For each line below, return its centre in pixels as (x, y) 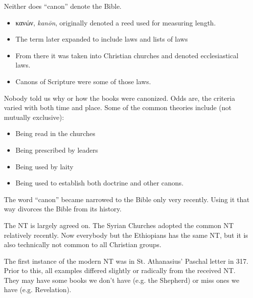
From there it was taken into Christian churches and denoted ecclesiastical (127, 55)
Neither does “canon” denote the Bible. (63, 6)
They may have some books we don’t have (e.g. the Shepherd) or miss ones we (122, 280)
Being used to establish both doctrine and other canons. (100, 183)
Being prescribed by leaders (57, 149)
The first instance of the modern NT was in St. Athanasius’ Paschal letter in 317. (126, 261)
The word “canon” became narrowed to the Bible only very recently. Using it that (127, 199)
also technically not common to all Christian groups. (83, 244)
